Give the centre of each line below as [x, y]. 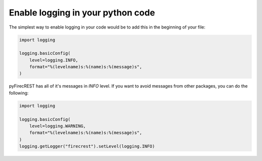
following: [19, 93]
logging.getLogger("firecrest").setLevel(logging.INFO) [87, 146]
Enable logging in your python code [82, 13]
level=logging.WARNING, [57, 126]
